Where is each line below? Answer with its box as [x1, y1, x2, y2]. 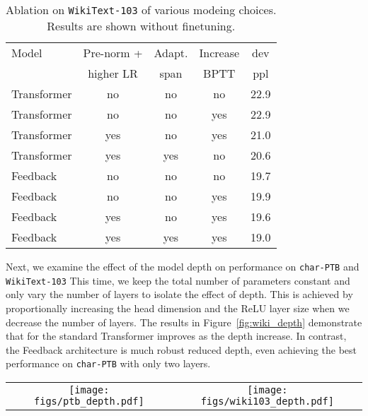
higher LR [88, 65, 138, 81]
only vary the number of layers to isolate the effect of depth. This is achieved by [6, 287, 353, 302]
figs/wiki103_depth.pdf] [200, 395, 334, 407]
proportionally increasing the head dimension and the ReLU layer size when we [6, 300, 350, 315]
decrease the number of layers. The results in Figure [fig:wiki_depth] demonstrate [6, 314, 362, 329]
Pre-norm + [83, 44, 143, 61]
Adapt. [154, 44, 188, 61]
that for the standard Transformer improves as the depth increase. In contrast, [6, 328, 347, 343]
